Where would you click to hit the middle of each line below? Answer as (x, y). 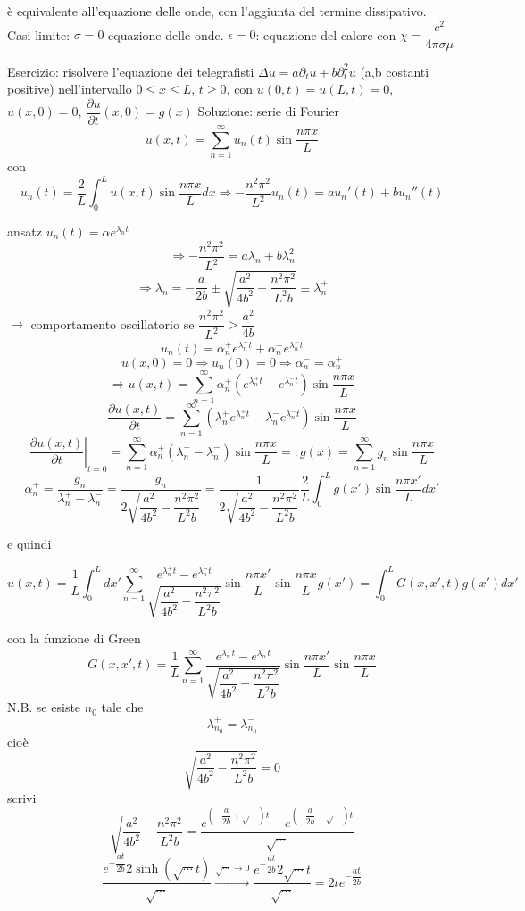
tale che (122, 707)
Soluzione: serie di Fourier (268, 111)
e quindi (29, 544)
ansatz (25, 231)
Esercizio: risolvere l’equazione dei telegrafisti (131, 71)
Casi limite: (39, 34)
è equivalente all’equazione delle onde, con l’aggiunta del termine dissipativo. (217, 11)
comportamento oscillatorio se (112, 323)
